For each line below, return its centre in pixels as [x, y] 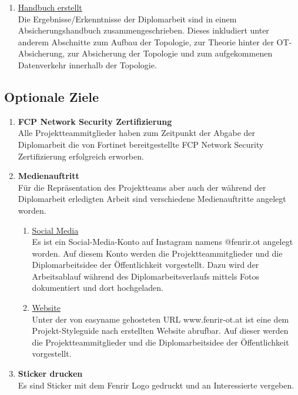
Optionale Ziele [51, 96]
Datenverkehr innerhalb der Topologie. [87, 64]
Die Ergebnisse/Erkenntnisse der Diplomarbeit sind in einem [127, 19]
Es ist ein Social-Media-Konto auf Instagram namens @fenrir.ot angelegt [163, 242]
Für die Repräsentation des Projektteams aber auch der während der [142, 187]
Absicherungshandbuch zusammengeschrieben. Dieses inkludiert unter [143, 30]
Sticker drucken [50, 374]
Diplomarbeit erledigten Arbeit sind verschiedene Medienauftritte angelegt [152, 199]
